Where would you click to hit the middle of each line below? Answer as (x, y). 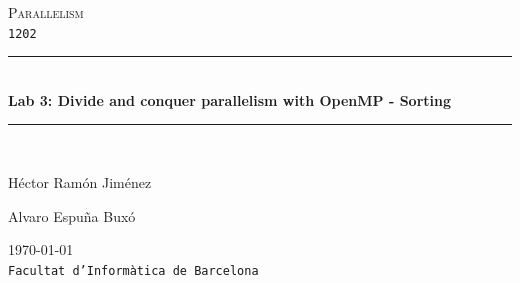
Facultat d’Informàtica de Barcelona (133, 270)
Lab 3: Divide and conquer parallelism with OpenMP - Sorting (230, 99)
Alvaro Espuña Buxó (72, 215)
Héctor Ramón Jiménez (80, 182)
